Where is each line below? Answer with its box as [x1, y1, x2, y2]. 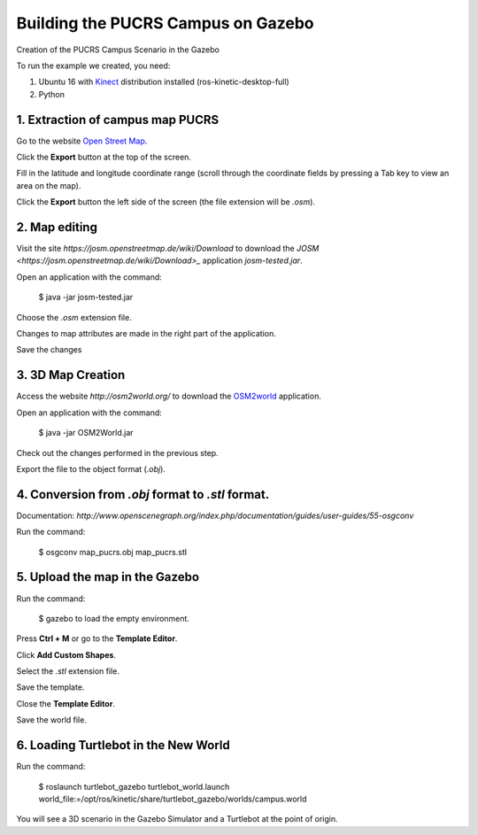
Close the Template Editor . [16, 698, 115, 708]
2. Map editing [16, 220, 97, 235]
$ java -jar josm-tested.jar [38, 292, 134, 303]
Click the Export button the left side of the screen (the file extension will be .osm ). [16, 197, 316, 207]
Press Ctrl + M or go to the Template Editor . [16, 633, 178, 644]
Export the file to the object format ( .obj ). [16, 463, 166, 474]
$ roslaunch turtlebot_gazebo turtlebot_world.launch [38, 781, 230, 792]
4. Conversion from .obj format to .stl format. [16, 487, 270, 502]
